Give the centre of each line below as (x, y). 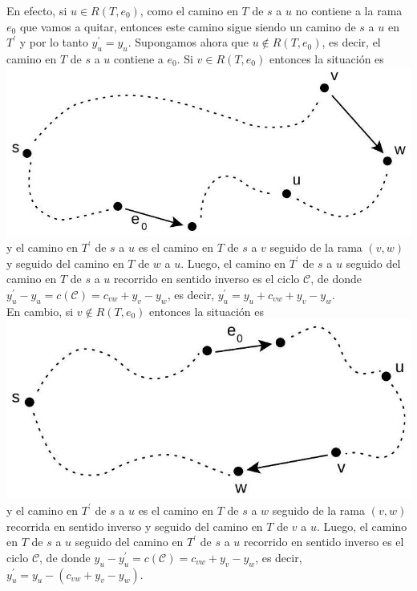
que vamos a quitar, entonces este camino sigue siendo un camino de (188, 26)
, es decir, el (351, 42)
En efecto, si (37, 10)
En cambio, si (40, 311)
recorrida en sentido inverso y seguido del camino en (135, 526)
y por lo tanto (54, 42)
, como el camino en (189, 10)
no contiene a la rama (349, 10)
